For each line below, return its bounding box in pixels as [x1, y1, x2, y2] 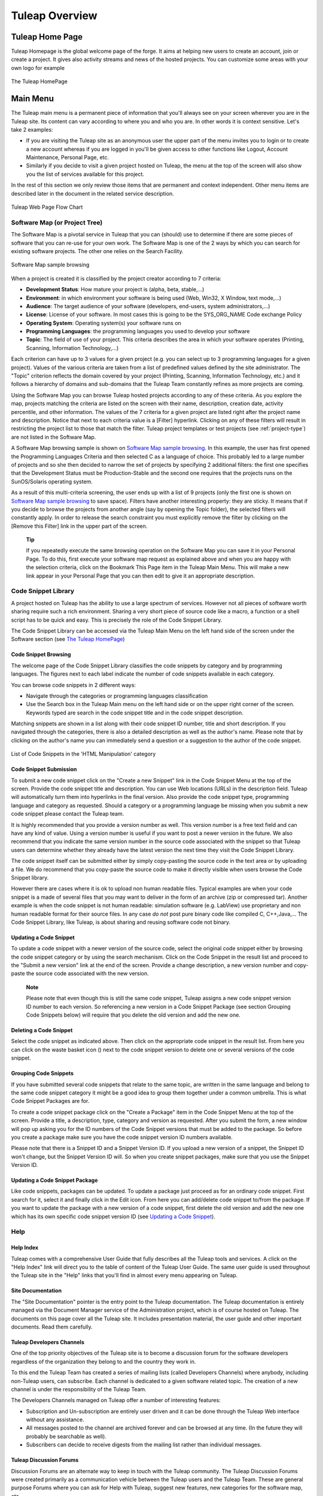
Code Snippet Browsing [11, 651, 71, 658]
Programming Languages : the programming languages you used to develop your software [26, 328, 250, 335]
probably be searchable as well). [26, 1433, 107, 1440]
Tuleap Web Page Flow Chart [11, 203, 83, 211]
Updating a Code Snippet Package [11, 1176, 98, 1184]
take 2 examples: [11, 126, 53, 133]
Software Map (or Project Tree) [11, 218, 103, 227]
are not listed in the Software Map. [11, 433, 96, 440]
